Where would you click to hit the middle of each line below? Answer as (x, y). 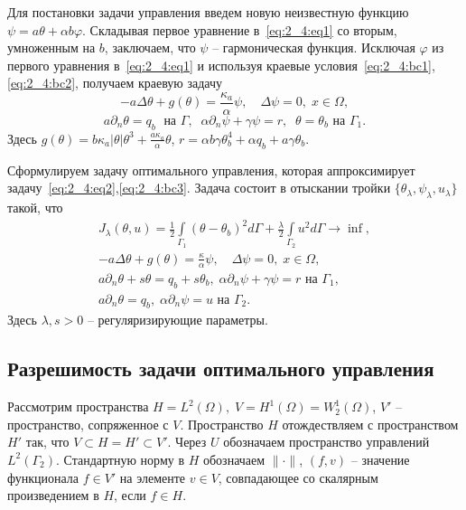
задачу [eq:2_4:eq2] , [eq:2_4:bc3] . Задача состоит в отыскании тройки (199, 188)
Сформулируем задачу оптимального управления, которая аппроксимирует (211, 170)
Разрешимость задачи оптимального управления (221, 368)
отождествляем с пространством (370, 424)
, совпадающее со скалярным (298, 477)
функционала (43, 477)
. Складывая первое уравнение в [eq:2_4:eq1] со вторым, (240, 29)
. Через (187, 442)
